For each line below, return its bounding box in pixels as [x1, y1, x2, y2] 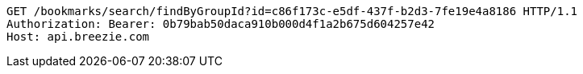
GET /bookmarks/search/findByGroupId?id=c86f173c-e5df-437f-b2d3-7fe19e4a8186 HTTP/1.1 [6, 5, 578, 18]
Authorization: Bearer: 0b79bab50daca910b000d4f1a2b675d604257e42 [6, 18, 435, 30]
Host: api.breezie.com [6, 30, 150, 43]
